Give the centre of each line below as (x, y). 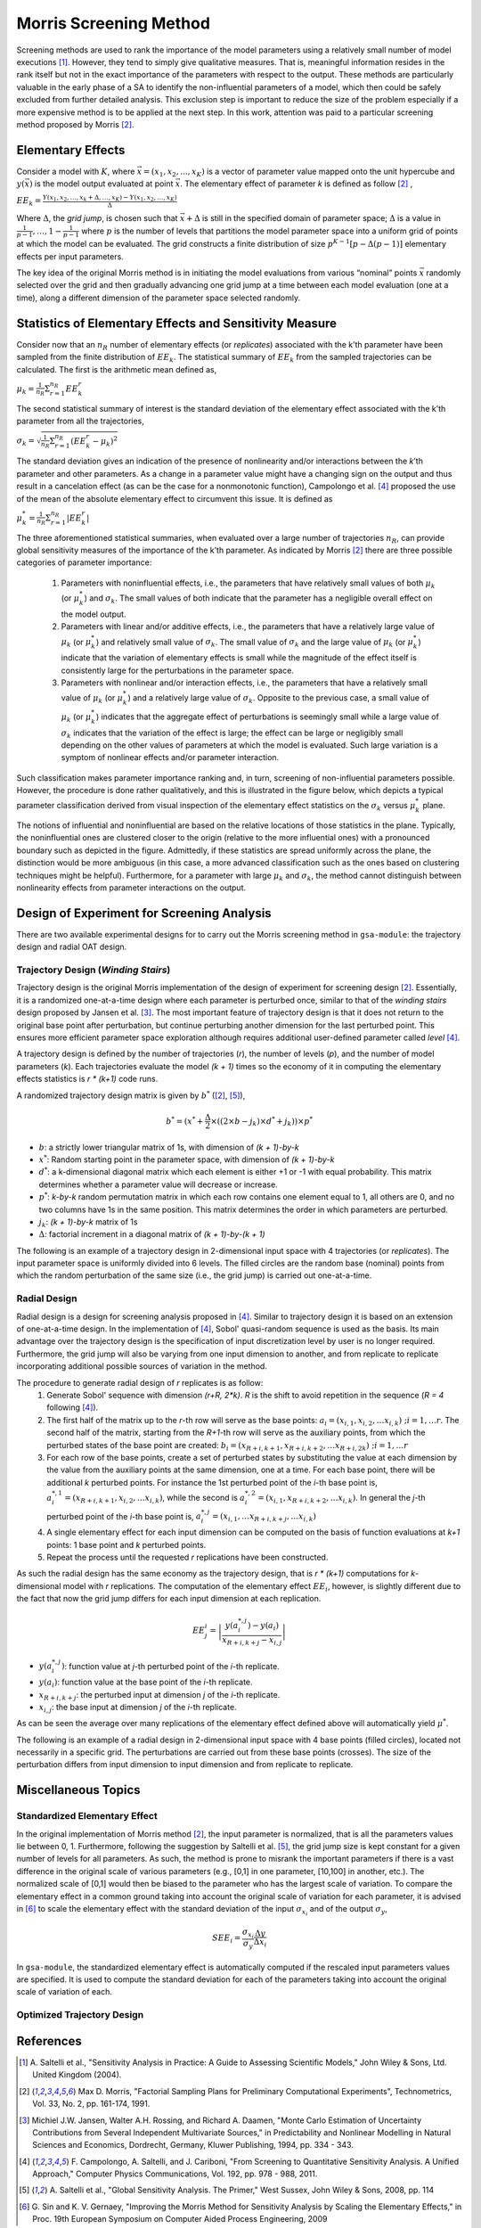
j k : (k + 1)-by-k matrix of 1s (88, 1223)
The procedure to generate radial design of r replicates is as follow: (140, 1382)
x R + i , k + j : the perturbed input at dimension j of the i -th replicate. (159, 1696)
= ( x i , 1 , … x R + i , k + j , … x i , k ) (264, 1518)
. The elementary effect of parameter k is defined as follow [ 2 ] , (296, 184)
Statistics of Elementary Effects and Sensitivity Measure (177, 323)
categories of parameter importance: (84, 562)
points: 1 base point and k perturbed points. (126, 1544)
